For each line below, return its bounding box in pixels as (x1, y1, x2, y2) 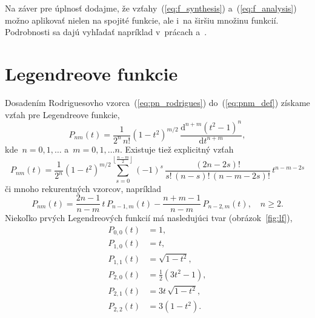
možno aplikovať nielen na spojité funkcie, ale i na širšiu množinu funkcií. (5, 13, 279, 26)
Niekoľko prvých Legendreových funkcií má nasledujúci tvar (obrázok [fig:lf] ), (5, 211, 293, 224)
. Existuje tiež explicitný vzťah (119, 142, 234, 155)
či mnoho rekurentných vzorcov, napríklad (5, 182, 162, 194)
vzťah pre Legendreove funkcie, (5, 108, 120, 121)
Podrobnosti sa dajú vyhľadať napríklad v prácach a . (5, 25, 207, 38)
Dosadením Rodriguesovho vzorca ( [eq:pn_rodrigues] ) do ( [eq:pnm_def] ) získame (5, 96, 310, 108)
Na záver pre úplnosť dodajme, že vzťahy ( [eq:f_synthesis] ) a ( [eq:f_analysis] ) (5, 2, 297, 14)
